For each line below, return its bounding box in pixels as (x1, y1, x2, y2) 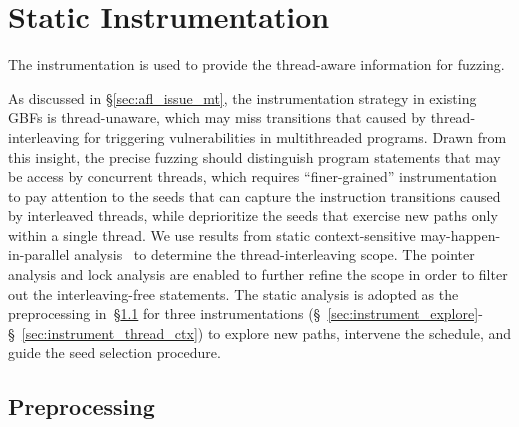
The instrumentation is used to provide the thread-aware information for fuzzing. (8, 54, 505, 75)
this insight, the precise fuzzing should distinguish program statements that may (8, 146, 501, 167)
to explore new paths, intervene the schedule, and (207, 322, 512, 343)
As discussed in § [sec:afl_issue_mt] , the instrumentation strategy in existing (8, 87, 477, 108)
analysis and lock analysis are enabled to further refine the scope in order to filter (8, 264, 508, 285)
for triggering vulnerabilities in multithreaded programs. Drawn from (83, 126, 507, 147)
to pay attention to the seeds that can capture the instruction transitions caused (8, 185, 501, 206)
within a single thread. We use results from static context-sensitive (8, 224, 416, 245)
